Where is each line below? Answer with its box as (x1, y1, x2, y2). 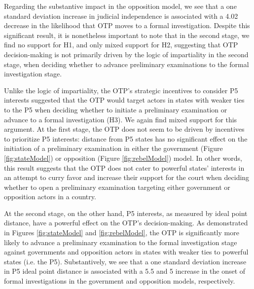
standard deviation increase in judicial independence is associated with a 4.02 (4, 10, 238, 21)
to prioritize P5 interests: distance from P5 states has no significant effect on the (4, 133, 248, 144)
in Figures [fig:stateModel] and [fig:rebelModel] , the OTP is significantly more (4, 227, 239, 238)
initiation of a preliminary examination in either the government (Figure (4, 143, 223, 153)
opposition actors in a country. (4, 191, 96, 202)
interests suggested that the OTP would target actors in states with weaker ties (4, 95, 245, 105)
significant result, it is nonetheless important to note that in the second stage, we (4, 30, 250, 40)
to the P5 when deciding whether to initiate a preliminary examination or (4, 104, 227, 114)
